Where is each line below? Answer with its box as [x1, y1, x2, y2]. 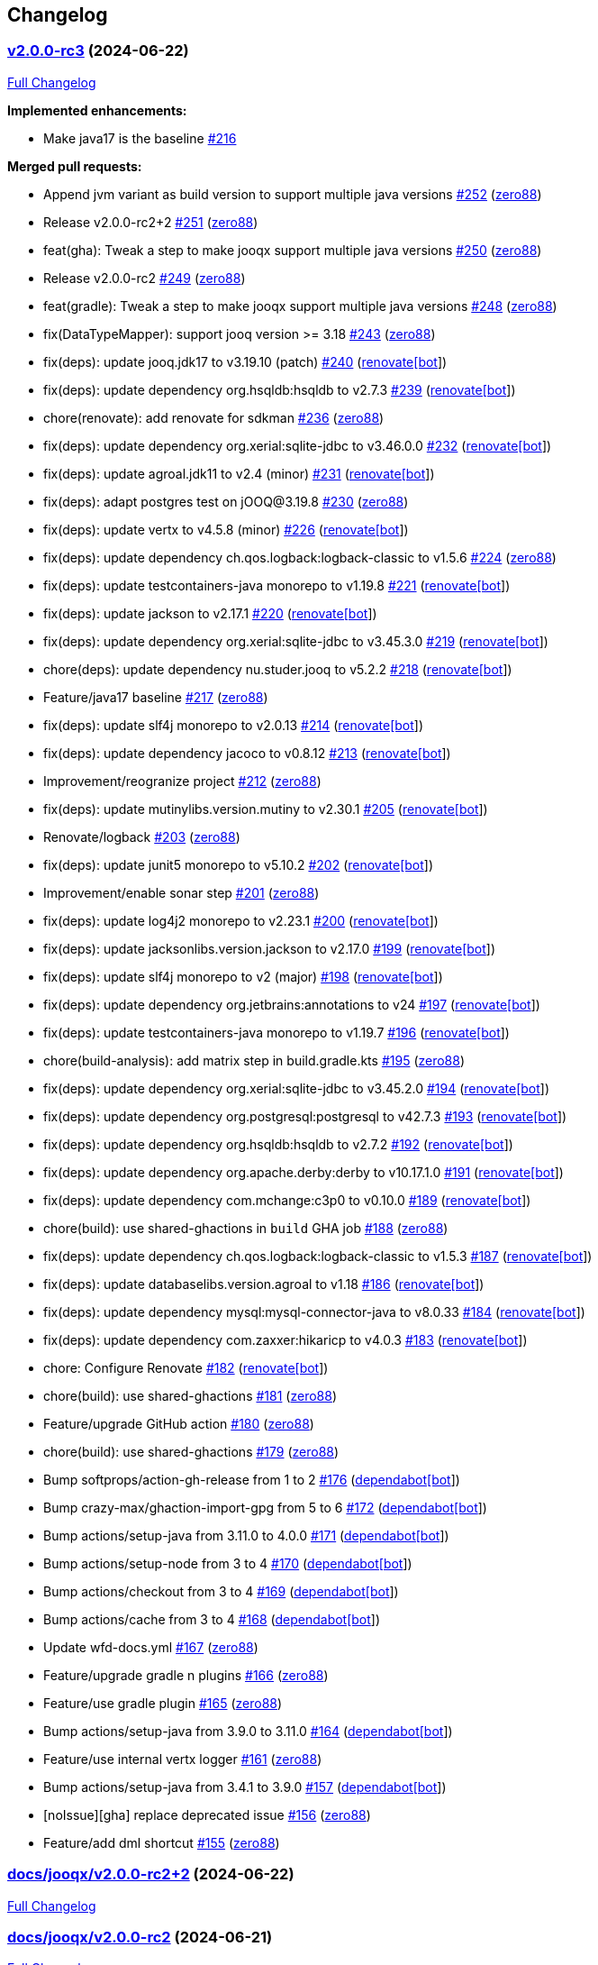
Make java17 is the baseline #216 [43, 130, 237, 146]
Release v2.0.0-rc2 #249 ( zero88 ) [43, 270, 246, 286]
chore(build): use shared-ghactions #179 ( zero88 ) [43, 1443, 340, 1459]
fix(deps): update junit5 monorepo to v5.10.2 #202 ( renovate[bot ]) [43, 856, 433, 873]
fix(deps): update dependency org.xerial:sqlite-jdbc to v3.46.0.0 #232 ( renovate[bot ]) [43, 437, 552, 453]
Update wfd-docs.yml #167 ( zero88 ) [43, 1639, 258, 1655]
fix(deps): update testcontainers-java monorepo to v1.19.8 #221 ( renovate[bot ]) [43, 577, 511, 593]
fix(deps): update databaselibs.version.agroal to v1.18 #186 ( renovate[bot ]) [43, 1275, 485, 1292]
